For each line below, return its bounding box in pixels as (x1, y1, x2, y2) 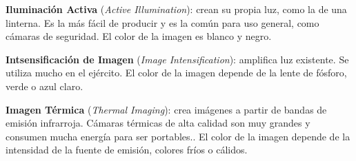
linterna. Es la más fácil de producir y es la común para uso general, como (6, 15, 319, 30)
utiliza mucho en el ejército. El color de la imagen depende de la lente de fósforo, (6, 65, 347, 80)
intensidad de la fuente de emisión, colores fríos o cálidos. (6, 142, 248, 157)
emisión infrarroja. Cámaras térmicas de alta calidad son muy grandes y (6, 116, 310, 130)
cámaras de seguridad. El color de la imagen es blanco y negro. (6, 29, 272, 43)
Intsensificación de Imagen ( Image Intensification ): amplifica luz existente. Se (6, 52, 349, 66)
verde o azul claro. (6, 78, 83, 93)
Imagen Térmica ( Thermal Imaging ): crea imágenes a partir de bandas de (6, 102, 327, 116)
